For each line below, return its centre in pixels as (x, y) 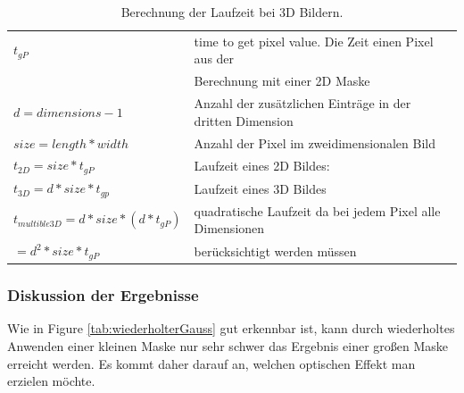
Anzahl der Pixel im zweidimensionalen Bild (315, 142)
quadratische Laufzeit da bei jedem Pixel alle (317, 210)
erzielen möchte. (51, 381)
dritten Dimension (244, 120)
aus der (214, 59)
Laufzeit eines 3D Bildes (260, 188)
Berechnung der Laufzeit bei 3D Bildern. (232, 12)
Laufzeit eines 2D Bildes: (262, 165)
